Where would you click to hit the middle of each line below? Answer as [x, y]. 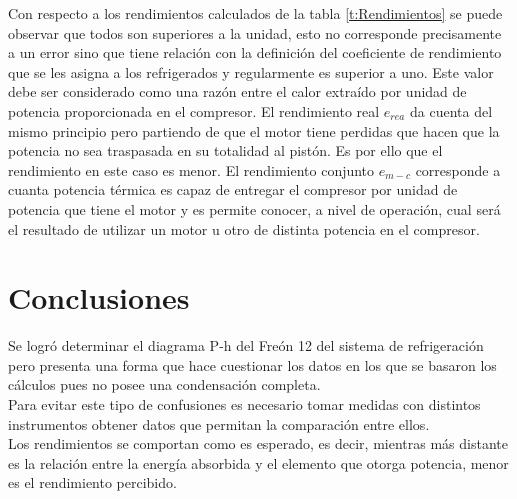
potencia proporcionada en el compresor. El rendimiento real [194, 110]
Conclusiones [99, 297]
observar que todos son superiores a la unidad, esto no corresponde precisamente [255, 32]
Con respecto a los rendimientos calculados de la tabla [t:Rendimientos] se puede [255, 13]
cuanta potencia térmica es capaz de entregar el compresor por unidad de [233, 189]
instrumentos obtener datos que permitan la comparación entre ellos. [219, 423]
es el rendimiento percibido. [92, 482]
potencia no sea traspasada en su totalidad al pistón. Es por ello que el [225, 150]
